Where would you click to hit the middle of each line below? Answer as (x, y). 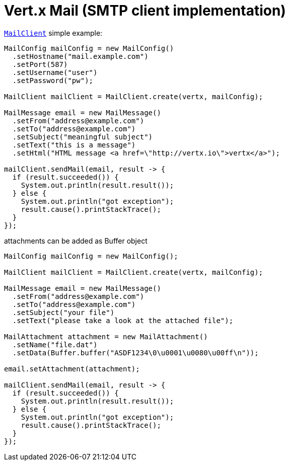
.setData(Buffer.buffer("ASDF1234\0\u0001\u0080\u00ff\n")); (135, 353)
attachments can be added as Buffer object (76, 241)
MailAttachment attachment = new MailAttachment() (106, 336)
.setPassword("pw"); (53, 80)
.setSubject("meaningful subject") (83, 137)
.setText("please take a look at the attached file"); (123, 320)
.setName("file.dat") (55, 344)
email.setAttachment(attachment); (72, 369)
